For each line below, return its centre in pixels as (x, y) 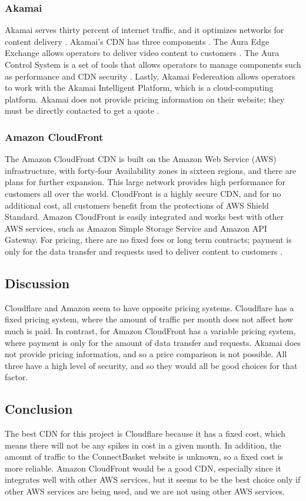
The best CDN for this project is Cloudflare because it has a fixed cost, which (145, 434)
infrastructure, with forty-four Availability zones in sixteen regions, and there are (151, 170)
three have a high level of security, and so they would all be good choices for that (151, 365)
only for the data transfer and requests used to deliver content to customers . (144, 251)
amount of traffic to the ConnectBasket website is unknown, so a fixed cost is (144, 456)
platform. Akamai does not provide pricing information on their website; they (145, 99)
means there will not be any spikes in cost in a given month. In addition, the (143, 445)
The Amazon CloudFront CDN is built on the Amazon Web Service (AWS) (141, 159)
